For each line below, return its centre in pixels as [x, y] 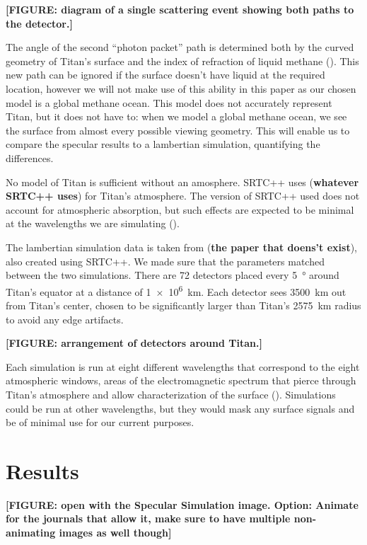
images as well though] [115, 532]
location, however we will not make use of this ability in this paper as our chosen [181, 88]
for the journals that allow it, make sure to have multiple [148, 518]
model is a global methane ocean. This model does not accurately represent [169, 102]
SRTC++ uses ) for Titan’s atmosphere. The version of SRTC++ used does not [183, 196]
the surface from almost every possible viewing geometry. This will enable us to [178, 130]
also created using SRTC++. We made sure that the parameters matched [165, 261]
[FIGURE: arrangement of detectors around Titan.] [134, 343]
